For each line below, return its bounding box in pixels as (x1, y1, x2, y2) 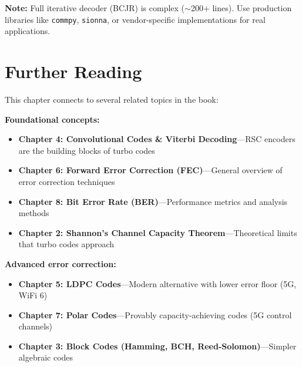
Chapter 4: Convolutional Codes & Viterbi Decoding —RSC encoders (18, 133, 296, 145)
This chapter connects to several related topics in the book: (5, 93, 219, 105)
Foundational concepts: (5, 113, 100, 125)
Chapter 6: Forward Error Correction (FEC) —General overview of (18, 164, 283, 176)
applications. (5, 25, 51, 37)
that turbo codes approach (18, 238, 115, 250)
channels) (18, 320, 53, 332)
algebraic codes (18, 351, 73, 363)
